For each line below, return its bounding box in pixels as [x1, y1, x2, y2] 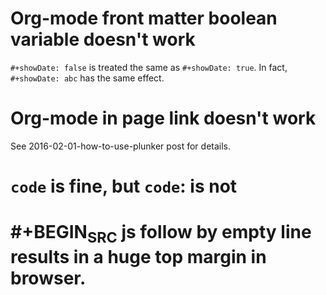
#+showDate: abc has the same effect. [10, 72, 165, 84]
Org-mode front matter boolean [10, 7, 278, 30]
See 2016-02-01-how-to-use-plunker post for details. [10, 140, 232, 152]
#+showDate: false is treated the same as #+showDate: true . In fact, [10, 61, 288, 73]
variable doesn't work [10, 28, 196, 51]
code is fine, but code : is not [10, 175, 238, 198]
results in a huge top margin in [10, 245, 267, 268]
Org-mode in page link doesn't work [10, 107, 317, 130]
